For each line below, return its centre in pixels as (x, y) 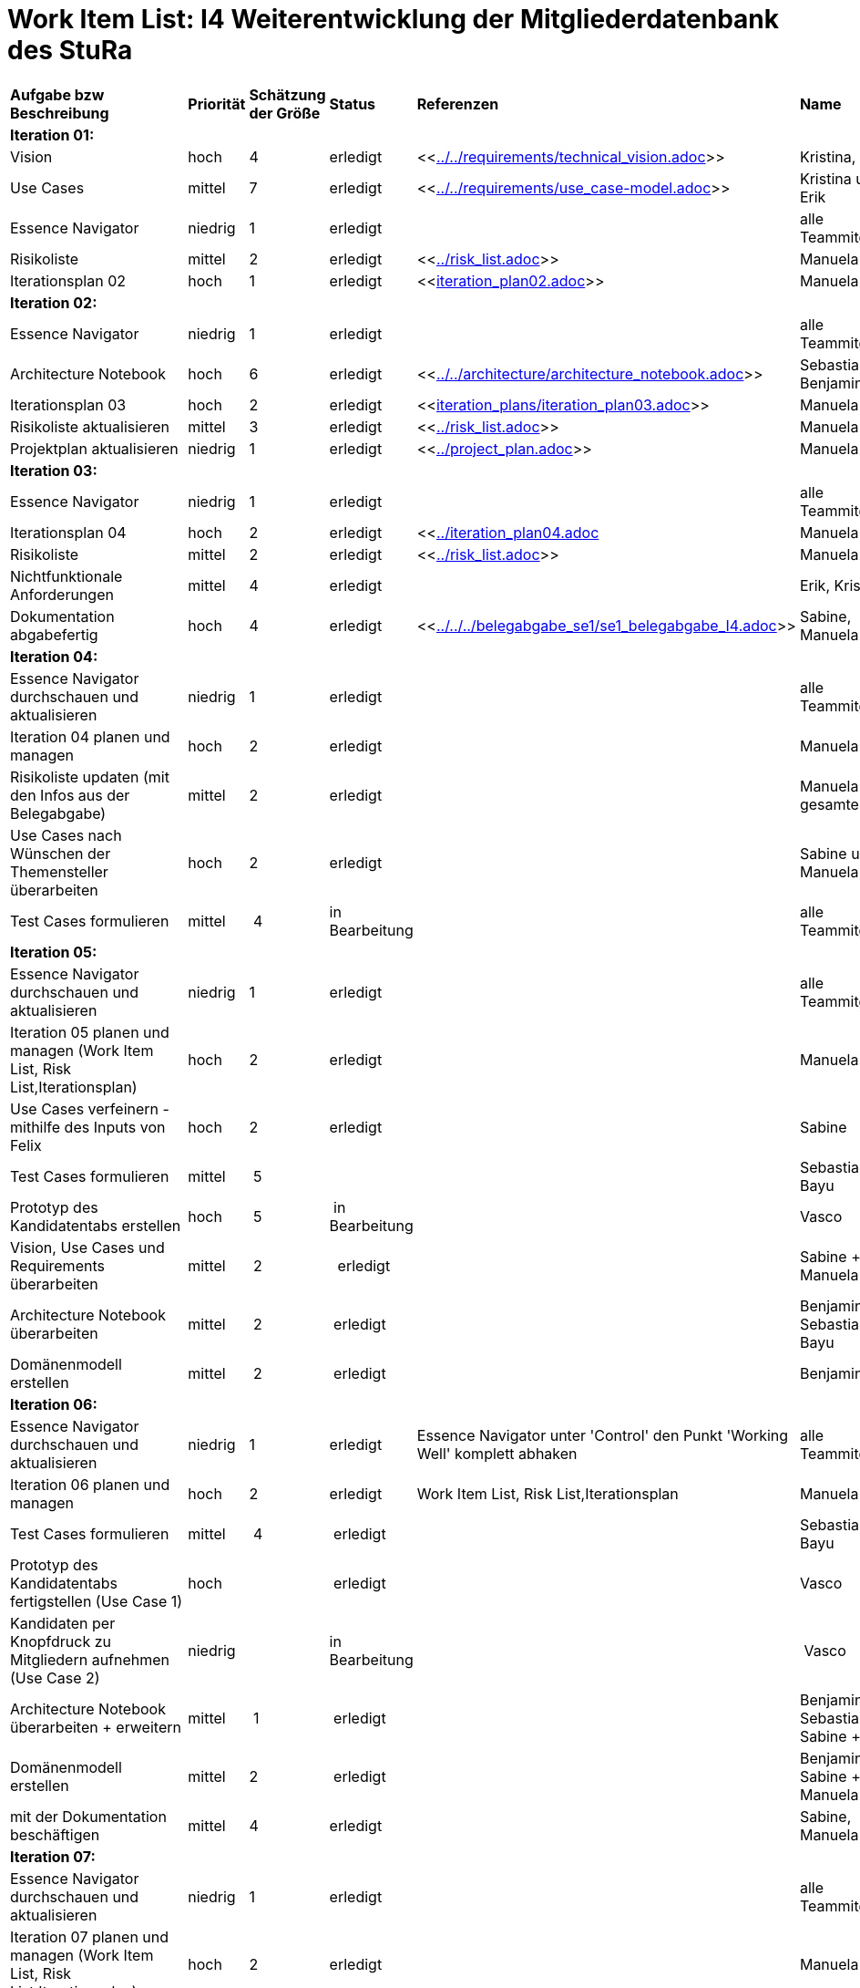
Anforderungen (62, 594)
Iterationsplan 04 (68, 532)
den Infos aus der (70, 795)
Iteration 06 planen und (90, 1484)
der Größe (285, 113)
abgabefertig (54, 634)
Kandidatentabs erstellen (96, 1225)
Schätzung (287, 94)
